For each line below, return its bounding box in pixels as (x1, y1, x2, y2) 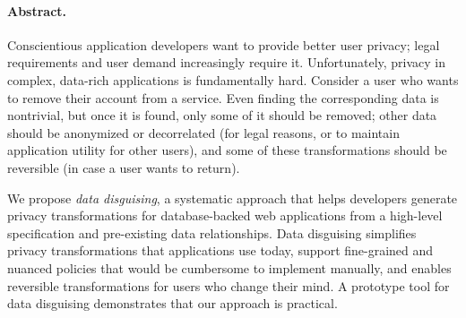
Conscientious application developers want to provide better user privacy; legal (7, 35, 440, 54)
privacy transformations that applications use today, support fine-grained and (7, 241, 434, 260)
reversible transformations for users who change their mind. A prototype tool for (7, 276, 450, 295)
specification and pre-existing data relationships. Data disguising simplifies (7, 223, 417, 242)
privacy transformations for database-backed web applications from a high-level (7, 206, 443, 225)
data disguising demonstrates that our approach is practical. (7, 294, 338, 313)
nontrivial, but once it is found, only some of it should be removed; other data (7, 106, 437, 125)
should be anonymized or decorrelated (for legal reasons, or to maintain (7, 123, 400, 142)
